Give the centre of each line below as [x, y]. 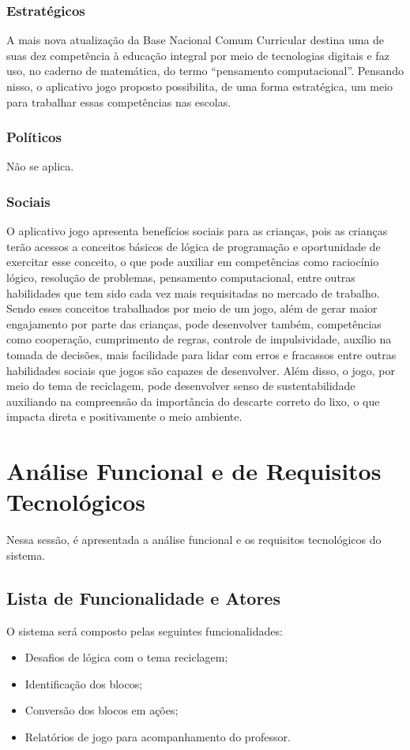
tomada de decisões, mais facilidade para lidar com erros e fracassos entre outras [201, 354]
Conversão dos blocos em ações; [102, 710]
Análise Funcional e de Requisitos [194, 471]
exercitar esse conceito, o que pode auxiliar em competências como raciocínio [193, 262]
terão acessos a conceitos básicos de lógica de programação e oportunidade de [194, 246]
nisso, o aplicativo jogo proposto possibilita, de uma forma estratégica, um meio [200, 86]
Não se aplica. [40, 166]
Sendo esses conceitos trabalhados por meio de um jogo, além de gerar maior [192, 308]
